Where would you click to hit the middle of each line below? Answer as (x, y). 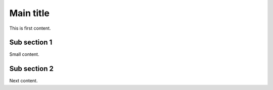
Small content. (24, 54)
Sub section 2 (32, 69)
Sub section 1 (31, 42)
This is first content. (30, 28)
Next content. (24, 81)
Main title (30, 13)
